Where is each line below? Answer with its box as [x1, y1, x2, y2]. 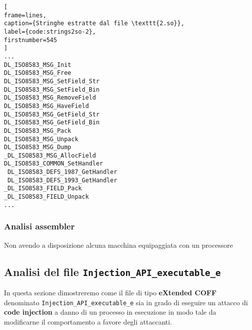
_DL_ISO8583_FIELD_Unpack [4, 193, 89, 201]
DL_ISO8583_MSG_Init [4, 61, 72, 68]
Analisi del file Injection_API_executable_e [4, 264, 221, 279]
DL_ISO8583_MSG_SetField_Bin [4, 86, 100, 93]
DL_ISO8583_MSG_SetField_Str [4, 77, 100, 85]
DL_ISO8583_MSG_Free [4, 69, 72, 77]
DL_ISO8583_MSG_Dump [4, 144, 72, 151]
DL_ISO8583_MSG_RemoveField [4, 94, 96, 102]
